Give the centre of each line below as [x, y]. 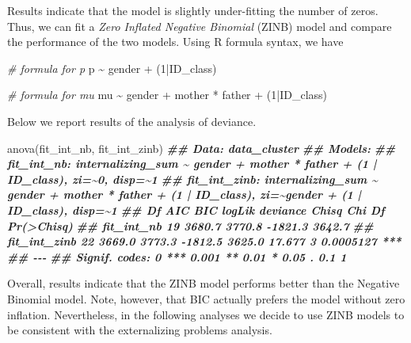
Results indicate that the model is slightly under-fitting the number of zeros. [193, 10]
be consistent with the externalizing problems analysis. [140, 330]
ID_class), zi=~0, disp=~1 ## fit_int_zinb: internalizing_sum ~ [192, 179]
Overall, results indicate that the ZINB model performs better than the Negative [204, 283]
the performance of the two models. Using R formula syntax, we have [175, 42]
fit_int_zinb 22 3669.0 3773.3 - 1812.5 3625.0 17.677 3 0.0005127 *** [204, 241]
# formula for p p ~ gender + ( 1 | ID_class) [112, 68]
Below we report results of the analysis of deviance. [132, 121]
